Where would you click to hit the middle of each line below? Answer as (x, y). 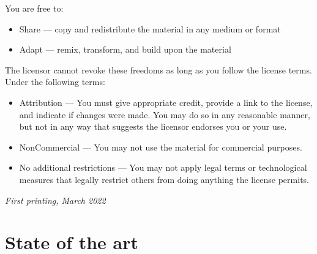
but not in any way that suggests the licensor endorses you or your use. (153, 126)
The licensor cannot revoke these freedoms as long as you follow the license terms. (158, 69)
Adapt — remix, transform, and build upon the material (125, 49)
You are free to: (34, 8)
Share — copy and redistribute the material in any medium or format (150, 28)
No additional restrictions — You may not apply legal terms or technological (163, 167)
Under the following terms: (55, 82)
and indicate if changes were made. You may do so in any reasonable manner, (165, 114)
